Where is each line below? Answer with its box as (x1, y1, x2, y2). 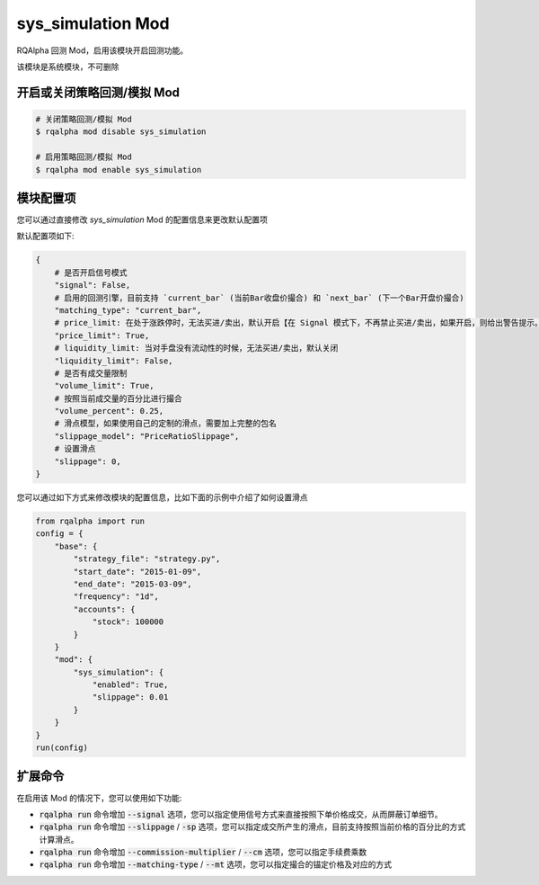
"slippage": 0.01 (92, 693, 169, 702)
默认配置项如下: (16, 230, 75, 242)
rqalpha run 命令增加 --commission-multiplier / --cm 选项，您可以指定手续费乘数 (39, 846, 367, 858)
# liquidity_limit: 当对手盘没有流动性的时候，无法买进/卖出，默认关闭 (54, 343, 339, 353)
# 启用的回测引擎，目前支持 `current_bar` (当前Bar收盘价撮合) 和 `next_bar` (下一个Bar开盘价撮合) (54, 292, 464, 303)
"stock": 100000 (92, 617, 164, 627)
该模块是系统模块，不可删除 (16, 61, 119, 72)
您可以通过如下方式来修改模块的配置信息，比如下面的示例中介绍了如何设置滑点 (16, 492, 308, 503)
